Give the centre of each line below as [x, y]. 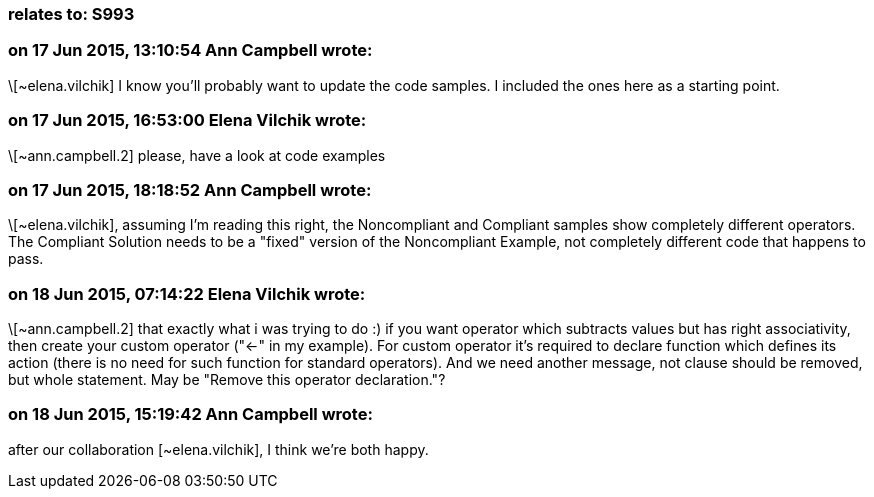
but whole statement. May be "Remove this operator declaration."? [227, 379]
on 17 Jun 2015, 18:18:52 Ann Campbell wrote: [190, 189]
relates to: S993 [71, 14]
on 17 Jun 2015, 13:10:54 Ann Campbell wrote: [190, 50]
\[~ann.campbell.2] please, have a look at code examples [197, 155]
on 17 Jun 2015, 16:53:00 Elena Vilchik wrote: [187, 120]
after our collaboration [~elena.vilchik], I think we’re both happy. [218, 449]
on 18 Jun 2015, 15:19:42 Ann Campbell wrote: [190, 414]
